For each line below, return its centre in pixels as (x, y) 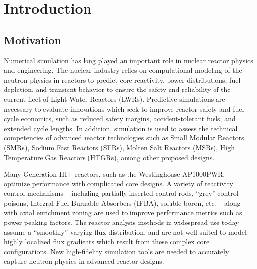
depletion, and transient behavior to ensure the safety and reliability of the (117, 89)
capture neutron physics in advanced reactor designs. (84, 261)
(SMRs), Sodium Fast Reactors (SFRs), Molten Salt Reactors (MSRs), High (120, 147)
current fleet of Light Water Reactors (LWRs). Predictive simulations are (115, 99)
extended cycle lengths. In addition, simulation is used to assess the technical (121, 128)
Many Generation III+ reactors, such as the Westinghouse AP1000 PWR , (115, 174)
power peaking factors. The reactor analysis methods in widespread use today (122, 222)
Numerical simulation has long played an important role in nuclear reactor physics (128, 60)
